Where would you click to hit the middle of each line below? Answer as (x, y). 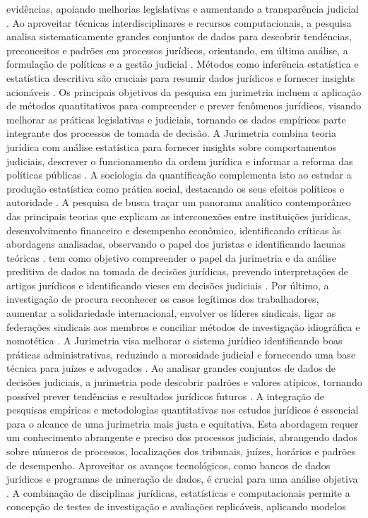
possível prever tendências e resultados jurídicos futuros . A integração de (165, 396)
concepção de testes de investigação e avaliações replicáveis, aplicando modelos (176, 506)
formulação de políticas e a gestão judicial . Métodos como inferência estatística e (183, 64)
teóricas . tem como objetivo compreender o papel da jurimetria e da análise (171, 257)
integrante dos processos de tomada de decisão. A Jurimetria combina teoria (172, 133)
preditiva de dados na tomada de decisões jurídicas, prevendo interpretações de (177, 271)
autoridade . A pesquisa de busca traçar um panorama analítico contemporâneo (179, 202)
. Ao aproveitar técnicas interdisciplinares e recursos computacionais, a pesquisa (179, 22)
